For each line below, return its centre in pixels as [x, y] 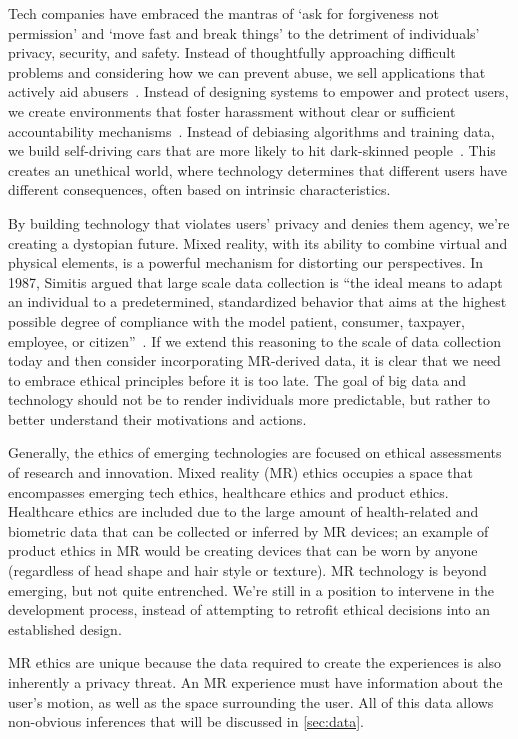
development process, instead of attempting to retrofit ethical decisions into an [249, 609]
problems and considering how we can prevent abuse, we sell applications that [247, 71]
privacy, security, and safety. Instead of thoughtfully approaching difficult [232, 52]
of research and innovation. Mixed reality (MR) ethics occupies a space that [240, 472]
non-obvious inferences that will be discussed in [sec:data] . [186, 721]
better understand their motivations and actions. [157, 418]
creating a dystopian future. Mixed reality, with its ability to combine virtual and [258, 242]
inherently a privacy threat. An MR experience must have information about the [255, 682]
